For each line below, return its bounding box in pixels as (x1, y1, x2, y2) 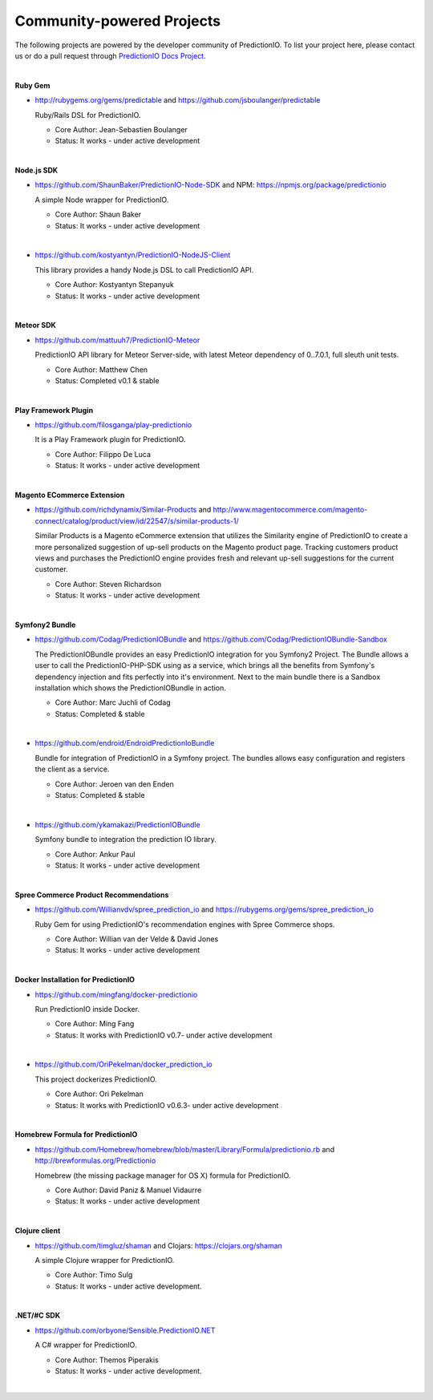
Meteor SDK (14, 321, 56, 330)
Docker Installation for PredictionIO (14, 975, 136, 985)
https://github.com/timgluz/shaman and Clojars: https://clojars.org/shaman (34, 1240, 282, 1250)
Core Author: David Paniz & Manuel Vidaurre (55, 1185, 202, 1195)
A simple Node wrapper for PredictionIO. (34, 195, 169, 204)
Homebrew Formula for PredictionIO (14, 1130, 138, 1139)
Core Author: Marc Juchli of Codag (55, 698, 172, 707)
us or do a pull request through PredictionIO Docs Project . (14, 51, 206, 60)
